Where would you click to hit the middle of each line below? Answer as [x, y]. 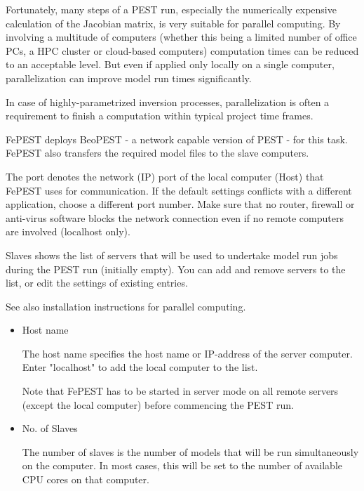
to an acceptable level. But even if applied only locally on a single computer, [170, 64]
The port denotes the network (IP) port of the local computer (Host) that [165, 176]
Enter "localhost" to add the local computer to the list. [140, 367]
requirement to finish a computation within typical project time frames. [160, 116]
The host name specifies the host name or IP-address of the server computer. [187, 353]
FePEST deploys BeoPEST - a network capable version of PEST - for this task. [177, 139]
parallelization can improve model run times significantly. [129, 78]
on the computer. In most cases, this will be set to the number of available [182, 465]
